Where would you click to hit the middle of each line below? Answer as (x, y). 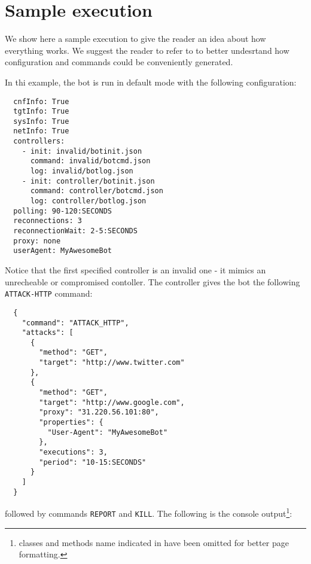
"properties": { (71, 423)
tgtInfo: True (41, 112)
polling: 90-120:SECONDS (62, 211)
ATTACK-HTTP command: (49, 293)
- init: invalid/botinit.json (82, 151)
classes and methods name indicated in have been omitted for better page (154, 542)
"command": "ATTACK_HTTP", (75, 323)
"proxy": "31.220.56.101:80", (99, 412)
